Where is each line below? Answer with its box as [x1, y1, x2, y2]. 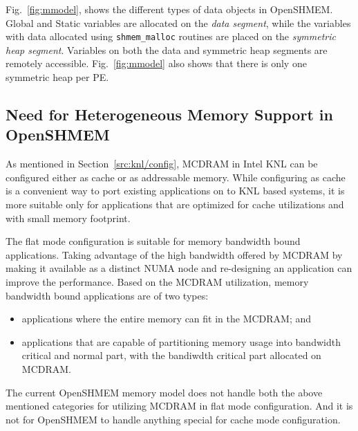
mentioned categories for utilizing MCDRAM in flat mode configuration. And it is [6, 398, 353, 413]
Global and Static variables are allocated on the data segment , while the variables [6, 15, 351, 30]
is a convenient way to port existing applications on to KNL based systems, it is [6, 183, 345, 198]
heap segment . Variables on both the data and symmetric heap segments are [6, 42, 328, 57]
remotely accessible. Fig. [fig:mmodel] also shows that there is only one [6, 56, 307, 71]
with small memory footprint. [6, 210, 131, 225]
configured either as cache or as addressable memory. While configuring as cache [6, 169, 346, 184]
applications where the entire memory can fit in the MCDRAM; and [21, 311, 312, 326]
